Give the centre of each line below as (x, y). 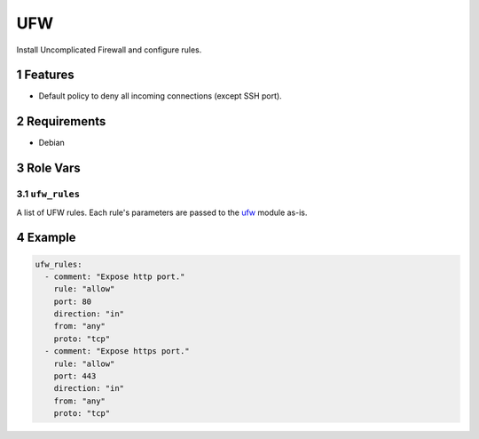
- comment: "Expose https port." (117, 351)
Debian (52, 143)
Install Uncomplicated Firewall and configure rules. (109, 50)
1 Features (45, 75)
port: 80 (73, 301)
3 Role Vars (49, 168)
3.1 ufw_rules (48, 194)
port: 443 (75, 376)
